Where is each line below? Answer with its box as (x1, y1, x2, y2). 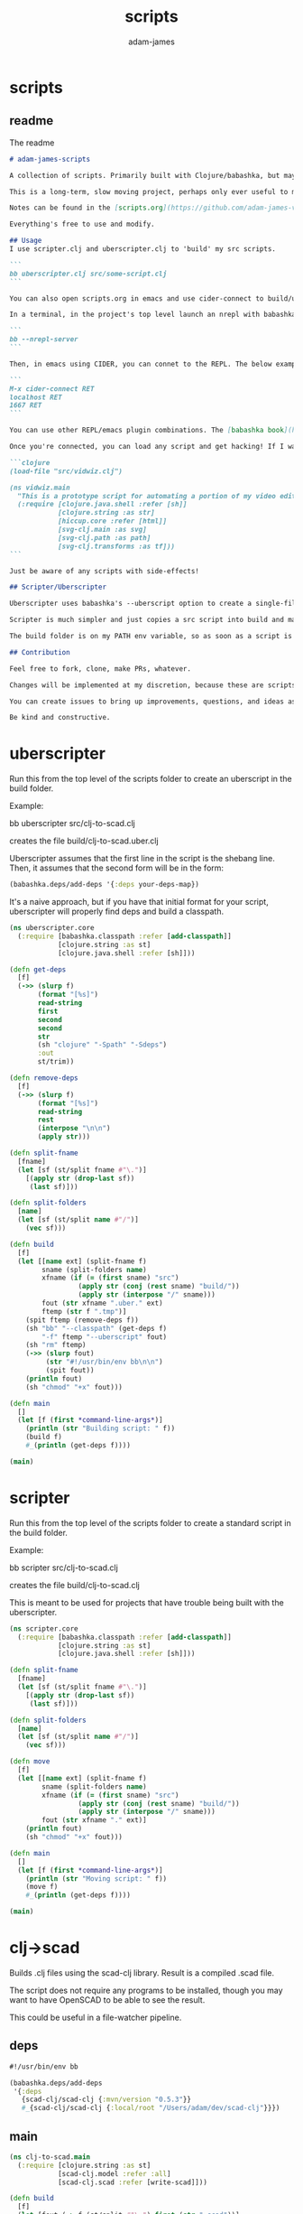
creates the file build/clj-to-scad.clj (9, 1579, 140, 1590)
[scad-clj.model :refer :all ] (57, 2169, 171, 2178)
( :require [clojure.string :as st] (17, 2161, 151, 2170)
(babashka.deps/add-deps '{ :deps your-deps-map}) (9, 880, 200, 889)
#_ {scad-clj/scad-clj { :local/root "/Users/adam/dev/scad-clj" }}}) (21, 2104, 280, 2113)
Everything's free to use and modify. (9, 219, 155, 229)
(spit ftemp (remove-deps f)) (25, 1316, 140, 1325)
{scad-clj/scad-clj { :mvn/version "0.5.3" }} (21, 2095, 192, 2105)
